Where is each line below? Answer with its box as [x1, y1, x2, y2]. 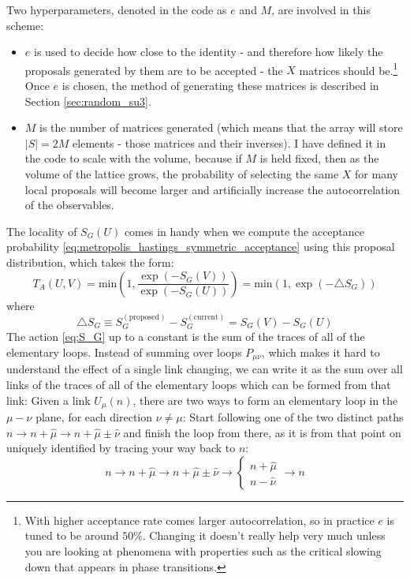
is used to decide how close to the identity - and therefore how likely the [33, 43, 383, 60]
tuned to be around [24, 527, 119, 544]
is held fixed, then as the [259, 150, 379, 167]
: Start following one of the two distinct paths [182, 409, 404, 425]
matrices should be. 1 [299, 59, 398, 78]
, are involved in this [271, 2, 371, 17]
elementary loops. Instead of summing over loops [6, 343, 242, 360]
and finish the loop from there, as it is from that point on [123, 424, 401, 440]
